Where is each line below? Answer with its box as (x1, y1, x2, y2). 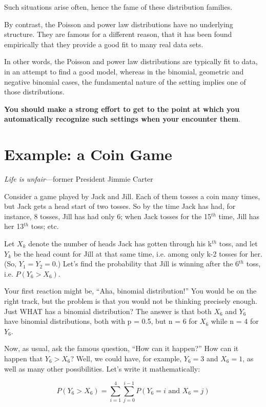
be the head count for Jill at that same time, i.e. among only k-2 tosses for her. (13, 248, 262, 259)
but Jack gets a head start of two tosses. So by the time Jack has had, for (4, 201, 236, 211)
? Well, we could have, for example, (70, 353, 182, 363)
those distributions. (4, 86, 65, 97)
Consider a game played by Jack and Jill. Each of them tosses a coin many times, (4, 190, 260, 201)
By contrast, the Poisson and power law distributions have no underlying (4, 18, 233, 29)
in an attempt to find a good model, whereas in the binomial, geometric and (4, 66, 244, 76)
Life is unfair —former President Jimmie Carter (4, 173, 153, 184)
